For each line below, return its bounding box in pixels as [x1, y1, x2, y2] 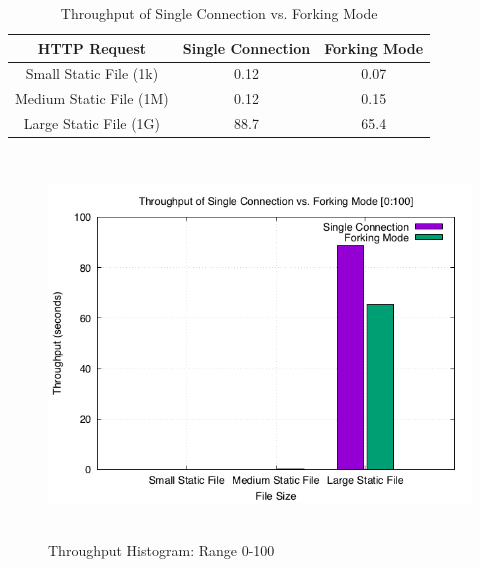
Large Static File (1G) [23, 113, 161, 134]
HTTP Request [37, 37, 147, 58]
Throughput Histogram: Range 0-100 [48, 539, 275, 560]
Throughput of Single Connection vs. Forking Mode [60, 3, 378, 23]
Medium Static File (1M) [15, 88, 169, 109]
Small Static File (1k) [25, 63, 159, 84]
